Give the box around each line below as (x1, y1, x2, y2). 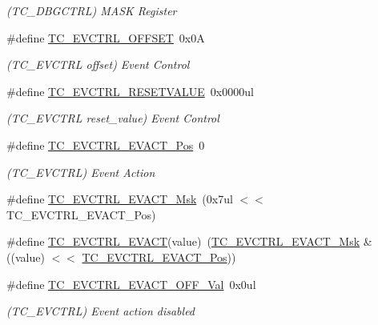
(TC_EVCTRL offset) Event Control (6, 56, 190, 73)
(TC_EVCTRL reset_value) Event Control (6, 110, 219, 126)
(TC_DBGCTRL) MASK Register (6, 2, 177, 18)
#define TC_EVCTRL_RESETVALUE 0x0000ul (6, 82, 254, 99)
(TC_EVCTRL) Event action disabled (6, 303, 195, 319)
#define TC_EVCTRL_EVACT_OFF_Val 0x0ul (6, 275, 256, 292)
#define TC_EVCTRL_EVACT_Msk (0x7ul (6, 191, 233, 207)
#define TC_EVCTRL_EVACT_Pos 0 (6, 136, 205, 153)
